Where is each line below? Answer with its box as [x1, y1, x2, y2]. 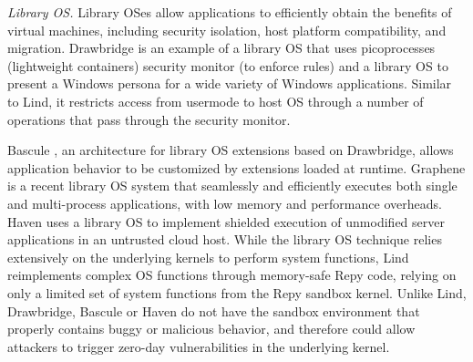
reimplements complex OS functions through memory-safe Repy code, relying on [7, 265, 457, 284]
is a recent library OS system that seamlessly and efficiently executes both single [7, 176, 458, 195]
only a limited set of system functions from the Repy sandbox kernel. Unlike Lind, [7, 283, 467, 302]
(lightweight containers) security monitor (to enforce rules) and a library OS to [7, 56, 448, 75]
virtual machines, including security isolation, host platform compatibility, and [7, 20, 447, 39]
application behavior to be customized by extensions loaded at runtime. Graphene [7, 158, 466, 177]
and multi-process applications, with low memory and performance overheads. [7, 193, 442, 212]
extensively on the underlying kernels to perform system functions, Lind [7, 247, 409, 266]
